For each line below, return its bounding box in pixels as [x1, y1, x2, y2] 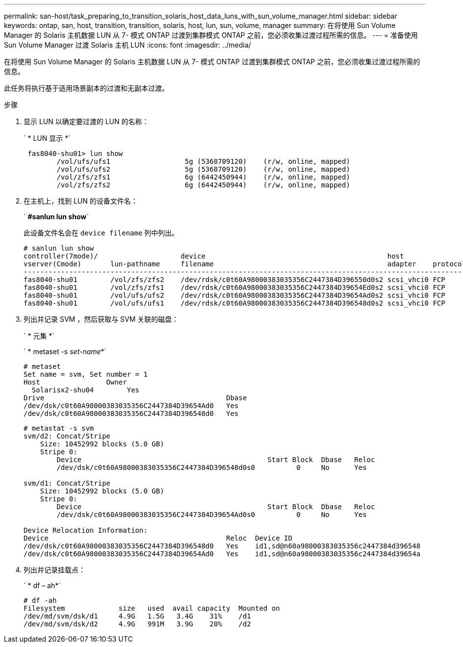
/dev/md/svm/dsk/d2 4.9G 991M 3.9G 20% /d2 [24, 620, 251, 628]
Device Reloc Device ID [24, 534, 292, 542]
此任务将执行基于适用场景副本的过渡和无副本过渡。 [4, 84, 169, 92]
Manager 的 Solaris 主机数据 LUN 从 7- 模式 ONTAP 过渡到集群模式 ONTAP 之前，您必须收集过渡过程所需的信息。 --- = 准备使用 [4, 31, 418, 39]
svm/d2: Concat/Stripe [24, 432, 111, 440]
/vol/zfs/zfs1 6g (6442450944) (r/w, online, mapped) [56, 173, 350, 181]
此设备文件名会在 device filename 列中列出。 [24, 229, 179, 237]
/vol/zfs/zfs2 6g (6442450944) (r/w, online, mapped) [56, 181, 350, 189]
